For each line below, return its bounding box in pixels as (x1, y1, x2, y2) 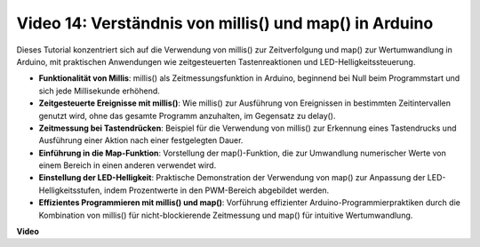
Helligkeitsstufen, (38, 185, 102, 195)
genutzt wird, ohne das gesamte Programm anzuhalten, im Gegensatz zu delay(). (38, 110, 337, 121)
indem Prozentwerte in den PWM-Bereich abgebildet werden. (103, 185, 330, 195)
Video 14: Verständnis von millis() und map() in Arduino (16, 13, 434, 33)
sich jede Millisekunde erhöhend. (38, 85, 160, 96)
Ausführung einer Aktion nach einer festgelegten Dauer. (38, 135, 244, 146)
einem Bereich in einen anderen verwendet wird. (38, 160, 217, 171)
